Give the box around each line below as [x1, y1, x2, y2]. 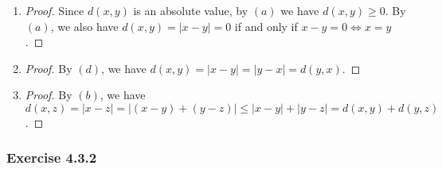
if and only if [234, 17, 298, 34]
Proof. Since [25, 2, 84, 18]
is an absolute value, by [133, 2, 248, 18]
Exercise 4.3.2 [6, 148, 97, 167]
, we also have [50, 17, 119, 34]
